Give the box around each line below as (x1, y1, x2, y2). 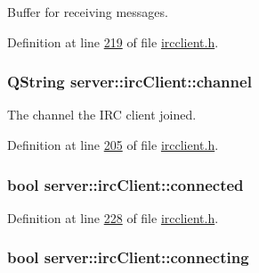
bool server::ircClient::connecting (7, 246, 249, 269)
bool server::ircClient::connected (7, 173, 244, 195)
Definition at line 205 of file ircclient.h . (7, 136, 219, 153)
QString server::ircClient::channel (7, 70, 252, 93)
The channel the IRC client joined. (7, 105, 197, 124)
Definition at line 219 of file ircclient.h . (7, 32, 219, 51)
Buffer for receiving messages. (7, 3, 168, 21)
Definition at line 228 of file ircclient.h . (7, 208, 219, 227)
